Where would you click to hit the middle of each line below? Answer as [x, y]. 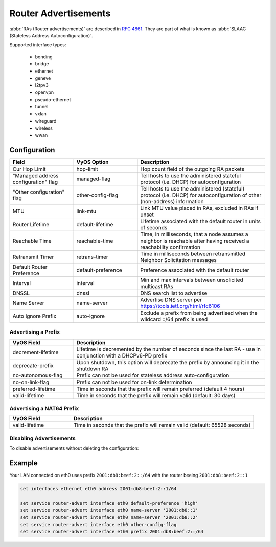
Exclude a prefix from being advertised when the [199, 313]
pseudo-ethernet [53, 100]
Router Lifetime [31, 224]
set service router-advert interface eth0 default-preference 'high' [109, 503]
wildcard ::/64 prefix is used [174, 319]
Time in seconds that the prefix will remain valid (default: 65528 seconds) [162, 425]
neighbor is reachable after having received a [195, 241]
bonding [44, 57]
